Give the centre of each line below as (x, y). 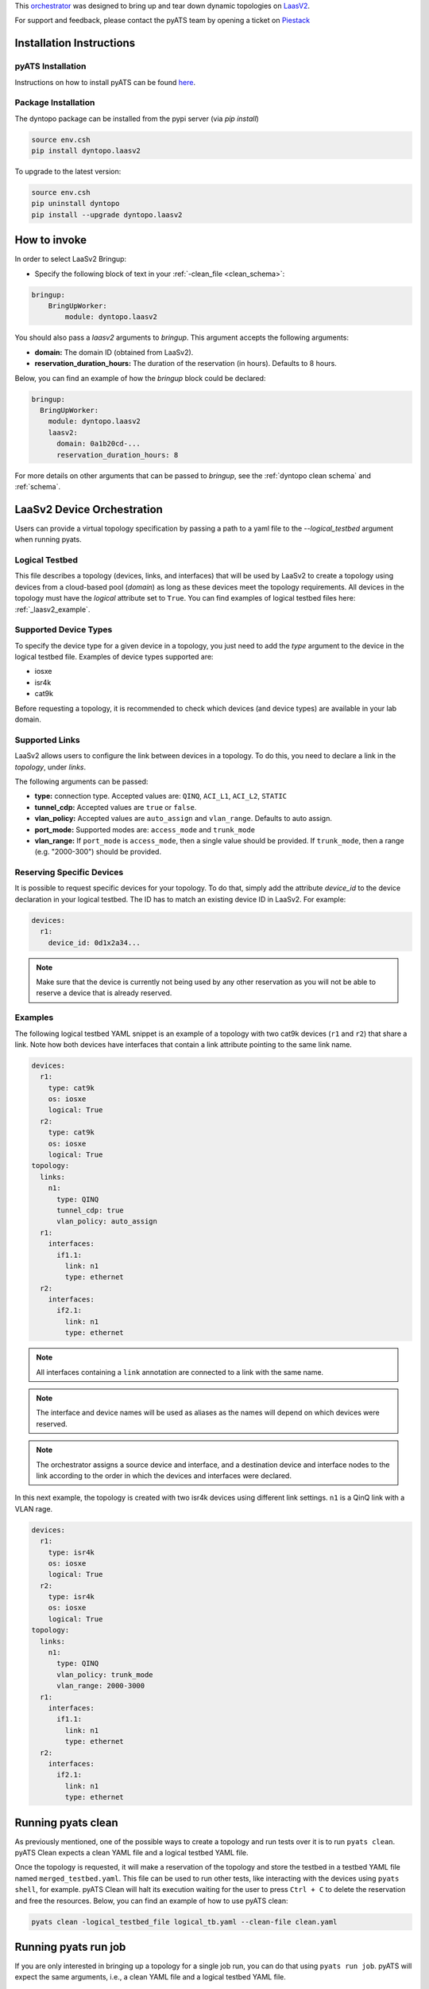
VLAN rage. (34, 1508)
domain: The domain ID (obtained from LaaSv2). (114, 352)
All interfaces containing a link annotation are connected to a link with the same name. (180, 1372)
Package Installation (55, 103)
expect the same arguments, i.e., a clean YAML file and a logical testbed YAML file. (150, 1977)
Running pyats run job (70, 1946)
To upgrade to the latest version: (68, 172)
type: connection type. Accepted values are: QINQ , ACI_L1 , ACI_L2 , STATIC (161, 796)
